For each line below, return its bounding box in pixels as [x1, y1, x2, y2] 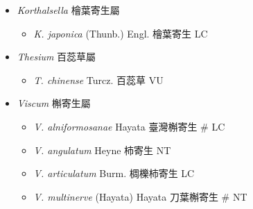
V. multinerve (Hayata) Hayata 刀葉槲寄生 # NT [33, 189, 247, 203]
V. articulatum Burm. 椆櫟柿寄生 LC [33, 166, 195, 181]
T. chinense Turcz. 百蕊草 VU [33, 72, 164, 87]
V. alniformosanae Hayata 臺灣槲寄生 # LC [33, 119, 225, 133]
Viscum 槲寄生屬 [17, 96, 91, 110]
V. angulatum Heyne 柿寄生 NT [33, 142, 171, 157]
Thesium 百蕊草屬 [17, 49, 96, 64]
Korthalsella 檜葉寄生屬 [17, 3, 120, 17]
